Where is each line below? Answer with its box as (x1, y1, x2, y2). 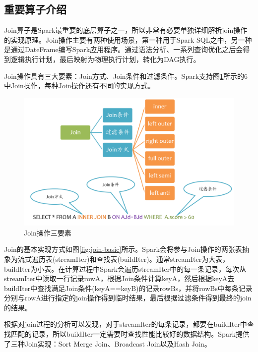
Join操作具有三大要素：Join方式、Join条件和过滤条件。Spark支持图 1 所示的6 (4, 70, 248, 81)
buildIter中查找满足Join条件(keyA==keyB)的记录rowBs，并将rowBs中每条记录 (4, 283, 253, 293)
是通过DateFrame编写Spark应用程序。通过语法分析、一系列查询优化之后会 (4, 44, 243, 55)
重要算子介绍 (4, 1, 66, 17)
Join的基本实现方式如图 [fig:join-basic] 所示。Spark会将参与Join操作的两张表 (4, 244, 242, 254)
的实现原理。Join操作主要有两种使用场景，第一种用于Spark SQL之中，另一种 (4, 34, 252, 45)
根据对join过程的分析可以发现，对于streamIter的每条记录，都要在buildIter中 (4, 319, 247, 329)
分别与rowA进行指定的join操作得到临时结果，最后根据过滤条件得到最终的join (4, 293, 252, 303)
